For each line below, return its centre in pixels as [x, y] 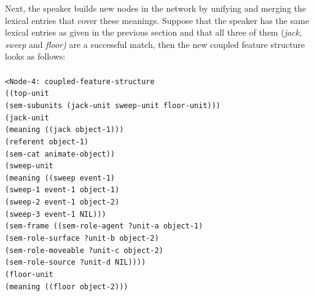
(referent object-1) [47, 142]
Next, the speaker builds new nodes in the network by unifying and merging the [155, 8]
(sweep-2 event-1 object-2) [62, 202]
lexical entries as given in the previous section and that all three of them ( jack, [154, 32]
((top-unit [27, 94]
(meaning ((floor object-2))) [67, 286]
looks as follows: [35, 56]
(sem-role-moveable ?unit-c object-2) [84, 250]
